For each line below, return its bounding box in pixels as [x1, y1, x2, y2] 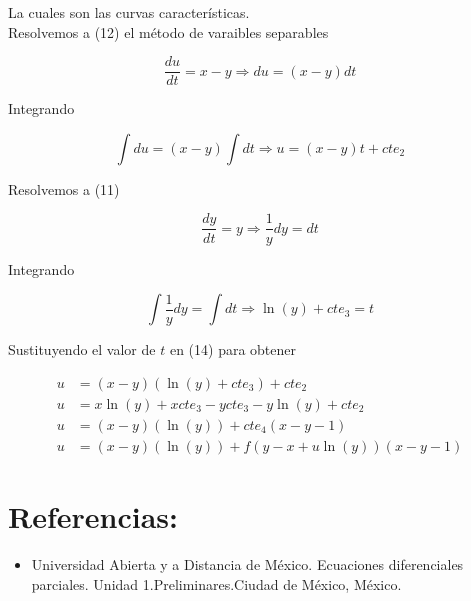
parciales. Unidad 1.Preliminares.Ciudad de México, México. [31, 573, 402, 594]
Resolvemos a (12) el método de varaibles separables [8, 21, 329, 42]
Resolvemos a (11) [8, 178, 120, 199]
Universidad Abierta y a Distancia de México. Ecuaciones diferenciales [31, 553, 464, 574]
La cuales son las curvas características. [8, 2, 250, 22]
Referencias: [8, 496, 178, 536]
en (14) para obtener [169, 339, 296, 360]
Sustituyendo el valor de [8, 339, 156, 360]
